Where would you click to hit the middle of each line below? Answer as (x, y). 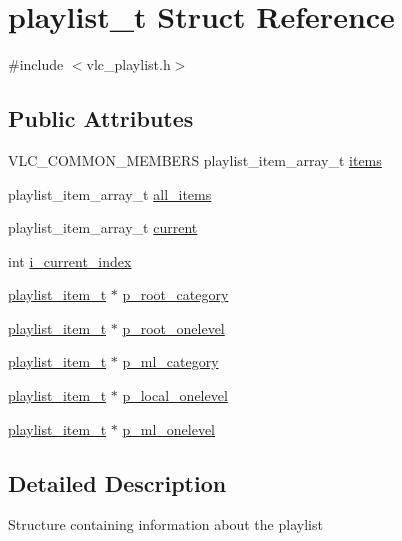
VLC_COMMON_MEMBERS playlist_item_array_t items (195, 159)
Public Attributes (101, 118)
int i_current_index (70, 260)
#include (36, 64)
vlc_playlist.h (128, 64)
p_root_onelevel (173, 327)
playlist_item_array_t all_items (110, 193)
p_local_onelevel (175, 395)
